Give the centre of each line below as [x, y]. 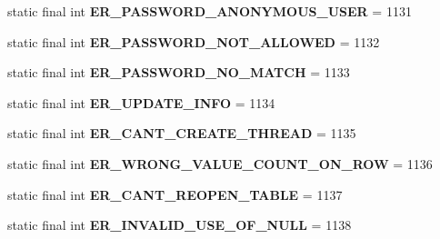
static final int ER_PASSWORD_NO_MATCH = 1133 [179, 72]
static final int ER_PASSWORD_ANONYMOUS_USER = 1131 [210, 11]
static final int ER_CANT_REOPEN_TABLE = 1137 [175, 194]
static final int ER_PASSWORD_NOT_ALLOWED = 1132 [194, 41]
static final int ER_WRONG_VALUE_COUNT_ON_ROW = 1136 [220, 163]
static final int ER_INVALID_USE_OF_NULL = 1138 [180, 225]
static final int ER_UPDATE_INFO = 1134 [141, 102]
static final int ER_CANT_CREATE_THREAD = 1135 [182, 133]
